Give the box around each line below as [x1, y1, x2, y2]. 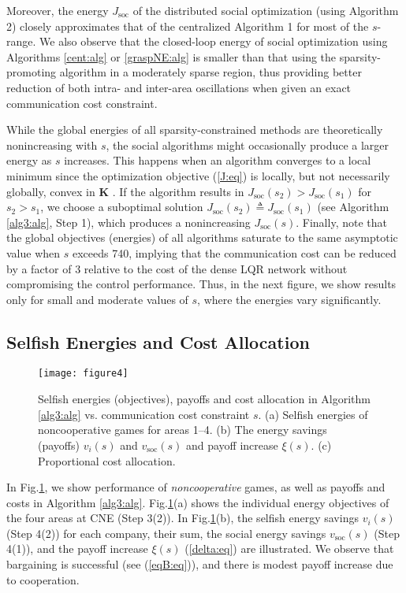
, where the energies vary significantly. [197, 291, 382, 307]
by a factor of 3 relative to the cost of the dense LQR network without [6, 260, 348, 276]
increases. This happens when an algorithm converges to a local [64, 152, 371, 169]
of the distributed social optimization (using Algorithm [132, 2, 399, 18]
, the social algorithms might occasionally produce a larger [106, 136, 389, 153]
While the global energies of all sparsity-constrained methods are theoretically [6, 121, 383, 138]
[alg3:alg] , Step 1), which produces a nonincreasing [6, 213, 251, 230]
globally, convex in [6, 183, 95, 199]
